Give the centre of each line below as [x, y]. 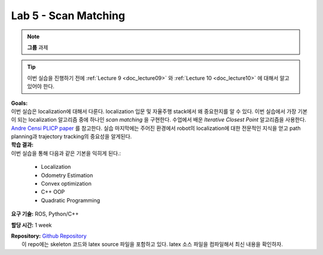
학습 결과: [22, 145]
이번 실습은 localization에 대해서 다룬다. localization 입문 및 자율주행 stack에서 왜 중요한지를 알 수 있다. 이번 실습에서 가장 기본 [159, 111]
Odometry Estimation [67, 175]
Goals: [19, 103]
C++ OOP [53, 192]
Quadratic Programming [71, 200]
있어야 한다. [41, 86]
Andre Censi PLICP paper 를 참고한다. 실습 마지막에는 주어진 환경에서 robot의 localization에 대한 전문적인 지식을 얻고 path [156, 128]
